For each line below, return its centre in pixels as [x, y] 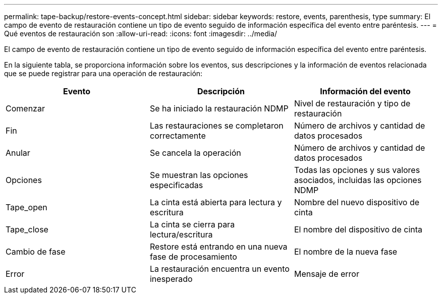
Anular [18, 153]
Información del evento [365, 91]
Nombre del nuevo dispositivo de [357, 202]
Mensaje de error [326, 274]
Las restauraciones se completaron [216, 126]
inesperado [171, 279]
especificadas [176, 185]
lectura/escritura [181, 234]
